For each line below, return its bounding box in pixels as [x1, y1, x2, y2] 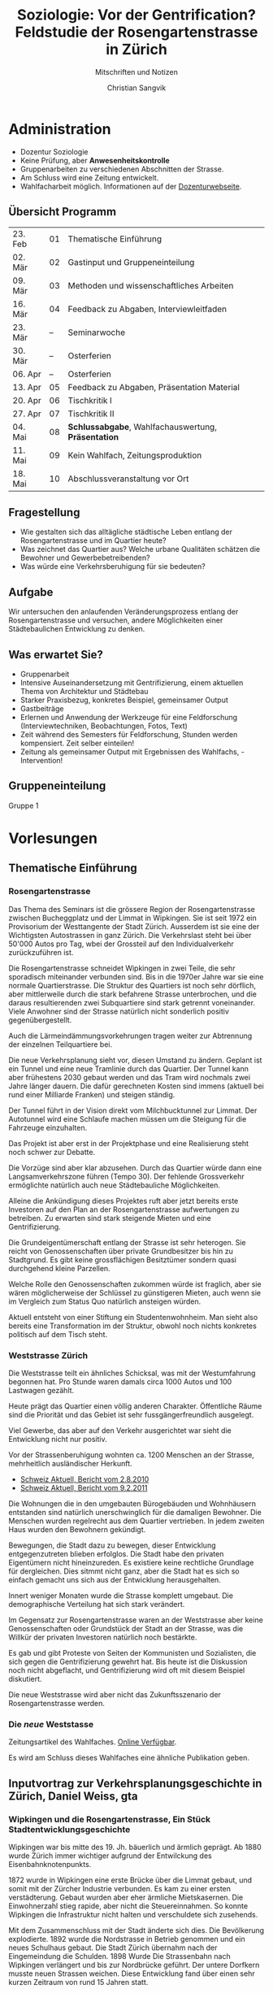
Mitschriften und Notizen [94, 67, 179, 76]
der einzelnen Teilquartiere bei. [8, 1039, 113, 1049]
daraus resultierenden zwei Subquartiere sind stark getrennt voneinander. [8, 997, 256, 1007]
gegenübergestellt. [8, 1014, 72, 1025]
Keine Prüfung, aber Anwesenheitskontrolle [19, 155, 171, 165]
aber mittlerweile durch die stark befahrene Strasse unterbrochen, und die [8, 989, 258, 999]
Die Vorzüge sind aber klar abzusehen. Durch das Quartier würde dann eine [8, 1162, 262, 1172]
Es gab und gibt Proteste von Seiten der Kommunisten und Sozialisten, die [8, 1648, 257, 1657]
